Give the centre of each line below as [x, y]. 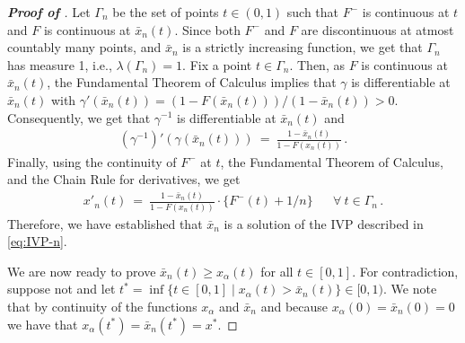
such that [313, 12]
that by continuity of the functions [102, 307]
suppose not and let [61, 289]
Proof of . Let [49, 12]
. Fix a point [217, 64]
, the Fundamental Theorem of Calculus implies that [192, 82]
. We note [410, 289]
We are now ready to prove [82, 271]
